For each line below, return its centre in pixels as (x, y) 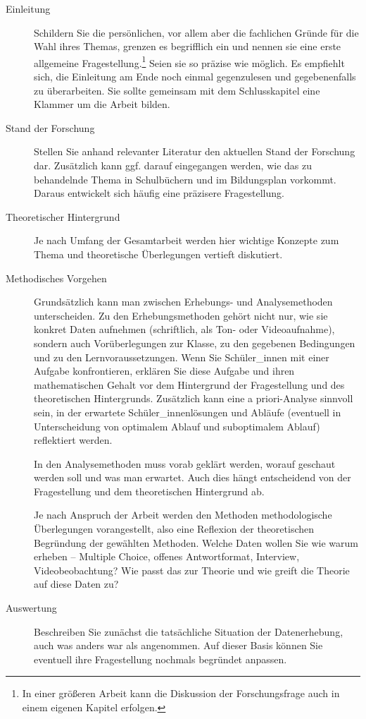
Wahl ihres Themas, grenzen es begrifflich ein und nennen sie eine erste (188, 46)
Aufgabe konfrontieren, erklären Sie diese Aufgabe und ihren (164, 371)
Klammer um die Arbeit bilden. (102, 104)
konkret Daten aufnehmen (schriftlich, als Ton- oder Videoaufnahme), (184, 329)
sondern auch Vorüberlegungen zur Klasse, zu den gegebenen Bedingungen (195, 343)
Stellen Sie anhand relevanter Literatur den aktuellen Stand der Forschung (195, 151)
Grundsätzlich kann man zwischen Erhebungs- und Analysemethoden (183, 302)
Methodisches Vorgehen (56, 278)
